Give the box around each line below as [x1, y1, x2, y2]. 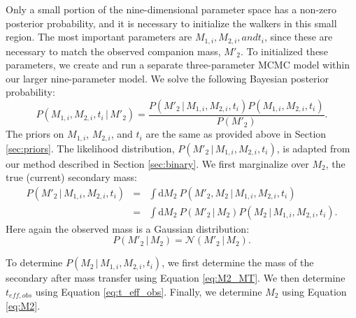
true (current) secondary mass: [6, 170, 137, 185]
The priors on [6, 127, 64, 141]
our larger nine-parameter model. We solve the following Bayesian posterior [6, 71, 329, 85]
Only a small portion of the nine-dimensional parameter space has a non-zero [6, 2, 336, 16]
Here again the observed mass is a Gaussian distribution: [6, 221, 250, 236]
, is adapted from [276, 140, 350, 155]
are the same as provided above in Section [145, 127, 327, 141]
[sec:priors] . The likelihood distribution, [6, 140, 175, 155]
